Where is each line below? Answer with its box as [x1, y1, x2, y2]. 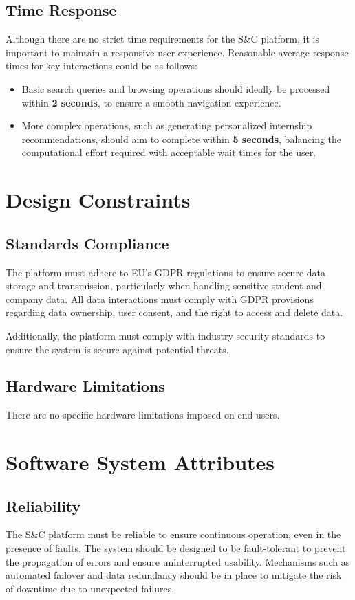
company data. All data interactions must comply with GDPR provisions [6, 291, 314, 306]
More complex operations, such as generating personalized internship [21, 118, 312, 133]
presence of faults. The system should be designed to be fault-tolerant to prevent [6, 541, 346, 555]
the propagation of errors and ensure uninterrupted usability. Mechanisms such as [6, 554, 350, 568]
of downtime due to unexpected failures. [6, 581, 175, 595]
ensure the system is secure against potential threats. [6, 342, 229, 356]
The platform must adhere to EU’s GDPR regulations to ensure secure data [6, 265, 325, 279]
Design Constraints [6, 186, 191, 214]
